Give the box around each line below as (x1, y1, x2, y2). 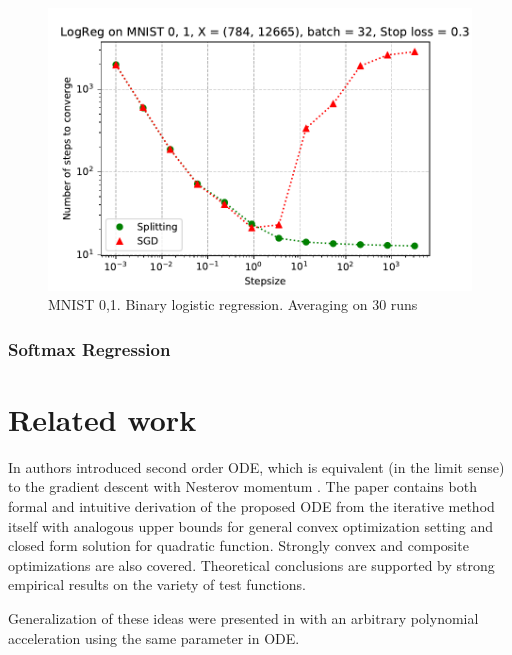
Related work (8, 398, 197, 439)
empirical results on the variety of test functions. (8, 574, 306, 595)
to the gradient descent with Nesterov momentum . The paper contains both (8, 476, 477, 497)
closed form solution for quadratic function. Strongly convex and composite (8, 535, 469, 556)
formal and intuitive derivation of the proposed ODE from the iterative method (8, 496, 495, 516)
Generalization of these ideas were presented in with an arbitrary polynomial (8, 607, 479, 628)
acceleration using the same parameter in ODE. (8, 627, 300, 648)
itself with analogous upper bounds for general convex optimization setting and (8, 515, 494, 536)
